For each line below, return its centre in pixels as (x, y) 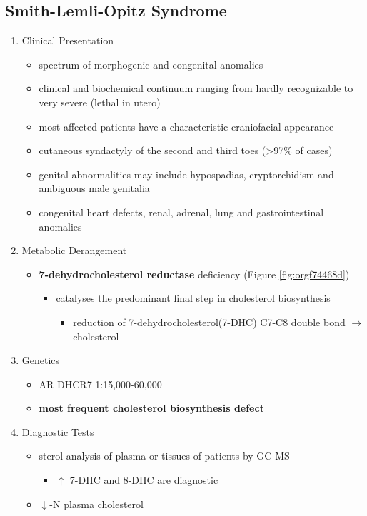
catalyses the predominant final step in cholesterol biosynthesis (193, 298)
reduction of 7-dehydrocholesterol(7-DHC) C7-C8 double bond (209, 322)
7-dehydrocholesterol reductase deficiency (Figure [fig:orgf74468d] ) (194, 274)
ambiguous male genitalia (94, 188)
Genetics (41, 360)
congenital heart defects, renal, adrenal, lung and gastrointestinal (181, 212)
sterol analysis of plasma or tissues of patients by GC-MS (164, 456)
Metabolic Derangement (74, 250)
